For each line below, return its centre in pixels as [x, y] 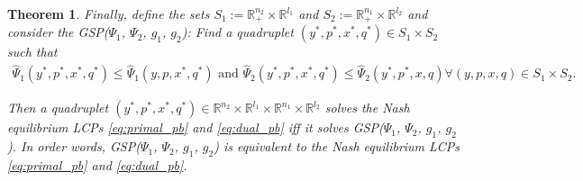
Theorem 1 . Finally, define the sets [109, 14]
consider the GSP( [58, 32]
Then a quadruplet [58, 108]
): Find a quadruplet [237, 32]
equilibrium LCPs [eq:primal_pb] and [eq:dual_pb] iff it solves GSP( [196, 127]
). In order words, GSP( [74, 146]
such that [32, 52]
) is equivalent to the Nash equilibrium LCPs [337, 146]
